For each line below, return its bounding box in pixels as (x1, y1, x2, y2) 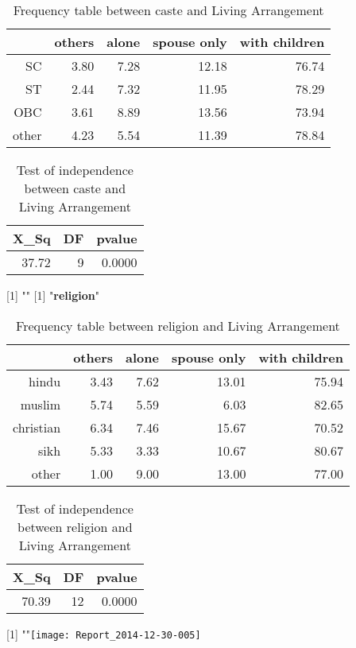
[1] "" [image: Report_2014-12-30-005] (6, 625, 201, 642)
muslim (20, 394, 61, 413)
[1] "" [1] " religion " (6, 287, 99, 303)
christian (13, 417, 61, 437)
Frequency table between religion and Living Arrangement (16, 316, 340, 335)
